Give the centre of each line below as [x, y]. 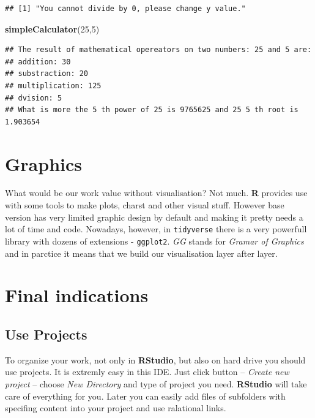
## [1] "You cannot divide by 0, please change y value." [125, 9]
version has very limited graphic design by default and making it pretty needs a [154, 217]
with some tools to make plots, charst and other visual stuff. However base [145, 205]
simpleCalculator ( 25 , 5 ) [52, 28]
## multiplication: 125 [53, 85]
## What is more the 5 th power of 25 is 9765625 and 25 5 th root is [152, 110]
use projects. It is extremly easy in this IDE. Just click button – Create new [147, 372]
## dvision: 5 [34, 98]
